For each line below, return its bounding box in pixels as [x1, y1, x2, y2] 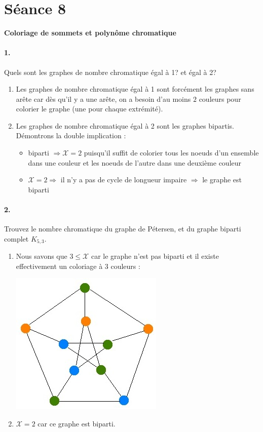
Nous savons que [16, 251, 67, 261]
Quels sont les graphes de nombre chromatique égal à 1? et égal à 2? [4, 66, 216, 77]
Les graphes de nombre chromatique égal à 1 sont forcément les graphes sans [16, 84, 254, 94]
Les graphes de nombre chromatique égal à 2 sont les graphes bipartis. [16, 120, 234, 131]
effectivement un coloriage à [16, 260, 103, 271]
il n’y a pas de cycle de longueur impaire [60, 174, 187, 185]
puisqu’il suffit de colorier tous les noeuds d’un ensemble [84, 147, 259, 158]
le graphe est [202, 174, 242, 185]
